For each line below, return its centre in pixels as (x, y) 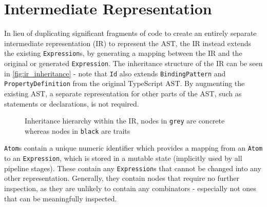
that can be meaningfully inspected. (61, 198)
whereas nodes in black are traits (78, 130)
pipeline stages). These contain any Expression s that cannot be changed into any (133, 168)
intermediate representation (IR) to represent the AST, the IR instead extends (128, 43)
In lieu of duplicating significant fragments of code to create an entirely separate (130, 33)
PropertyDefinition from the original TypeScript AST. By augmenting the (125, 83)
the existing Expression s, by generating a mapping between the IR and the (123, 53)
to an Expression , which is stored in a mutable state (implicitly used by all (123, 158)
